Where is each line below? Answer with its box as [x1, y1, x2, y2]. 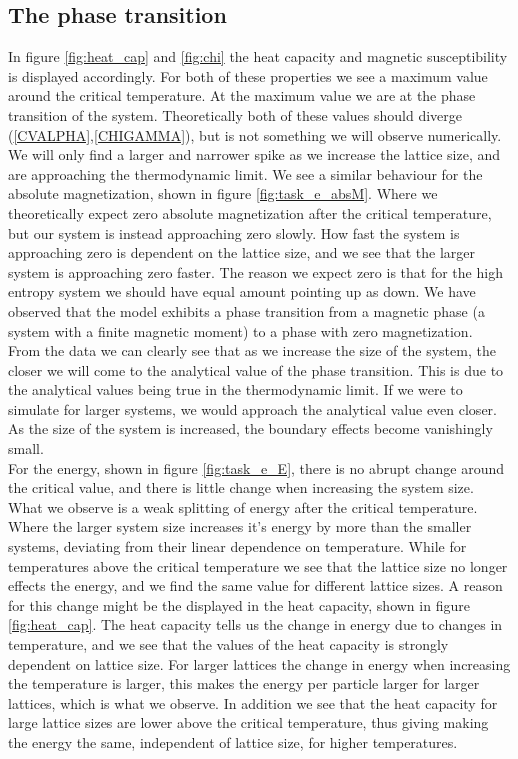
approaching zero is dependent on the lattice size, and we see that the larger [8, 242, 476, 263]
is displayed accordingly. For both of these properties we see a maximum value [8, 65, 488, 86]
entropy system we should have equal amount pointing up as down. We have [8, 281, 476, 302]
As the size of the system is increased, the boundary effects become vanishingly [8, 418, 493, 439]
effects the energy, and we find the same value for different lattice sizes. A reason [8, 575, 503, 596]
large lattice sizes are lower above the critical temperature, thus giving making [8, 712, 489, 733]
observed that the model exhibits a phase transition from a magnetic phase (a [8, 300, 485, 321]
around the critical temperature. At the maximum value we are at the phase [8, 85, 476, 106]
